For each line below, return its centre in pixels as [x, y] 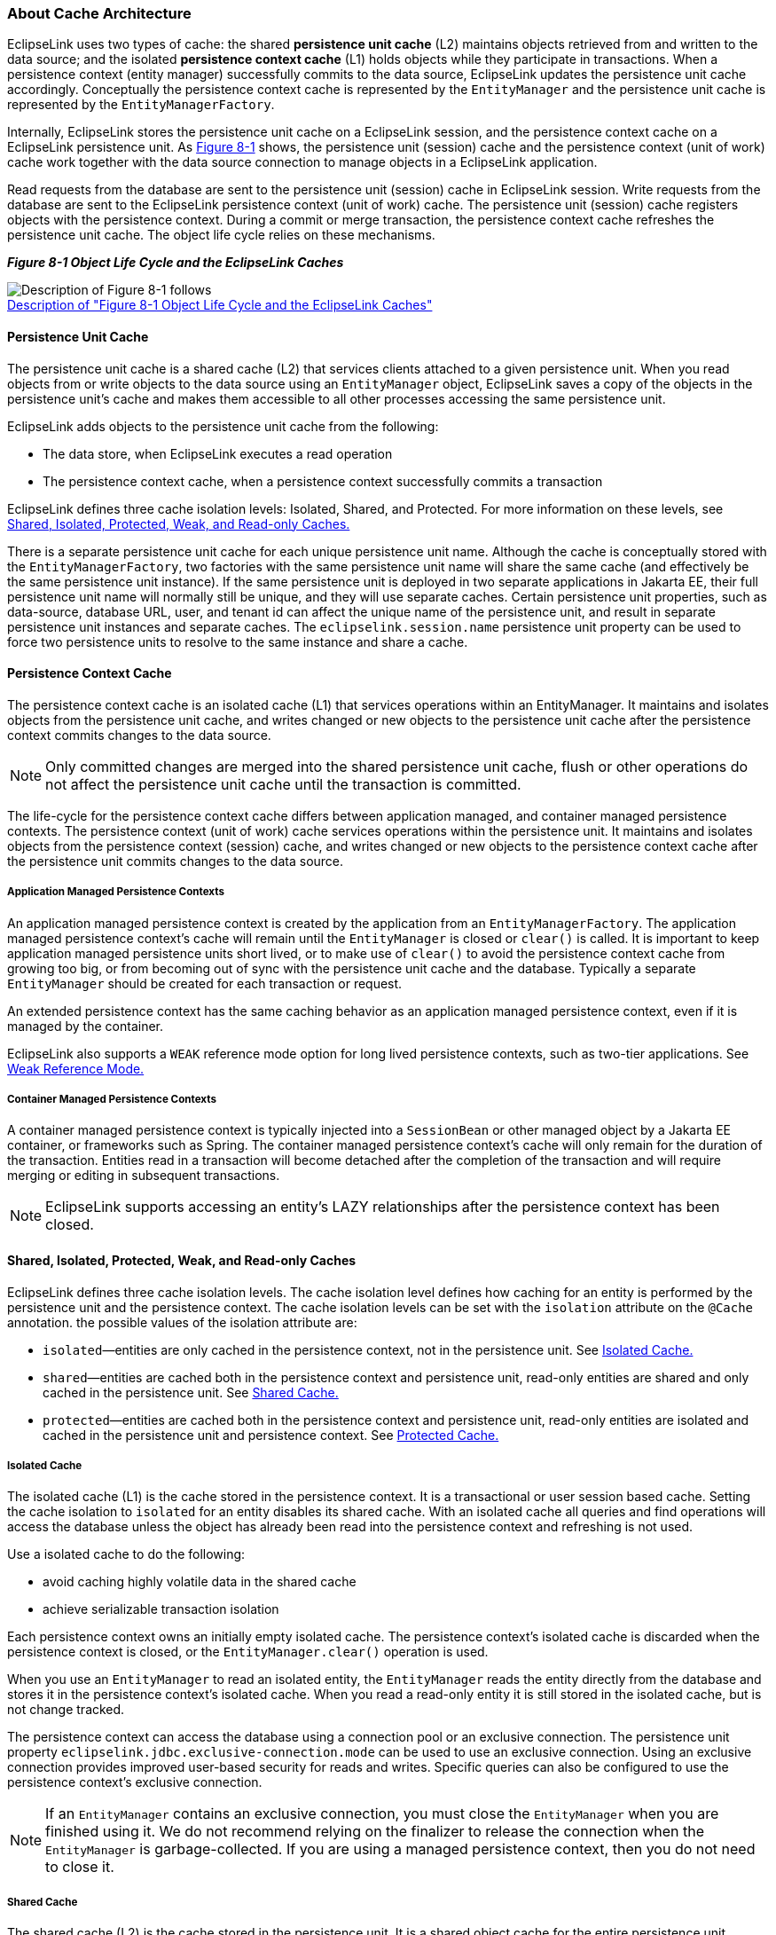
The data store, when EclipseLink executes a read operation [218, 453]
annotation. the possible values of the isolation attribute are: [182, 1322]
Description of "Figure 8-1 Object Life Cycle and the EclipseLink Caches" [220, 305]
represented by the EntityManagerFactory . [141, 105]
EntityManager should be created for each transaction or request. [205, 983]
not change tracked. [66, 1710]
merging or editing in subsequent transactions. [144, 1176]
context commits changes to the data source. [139, 735]
